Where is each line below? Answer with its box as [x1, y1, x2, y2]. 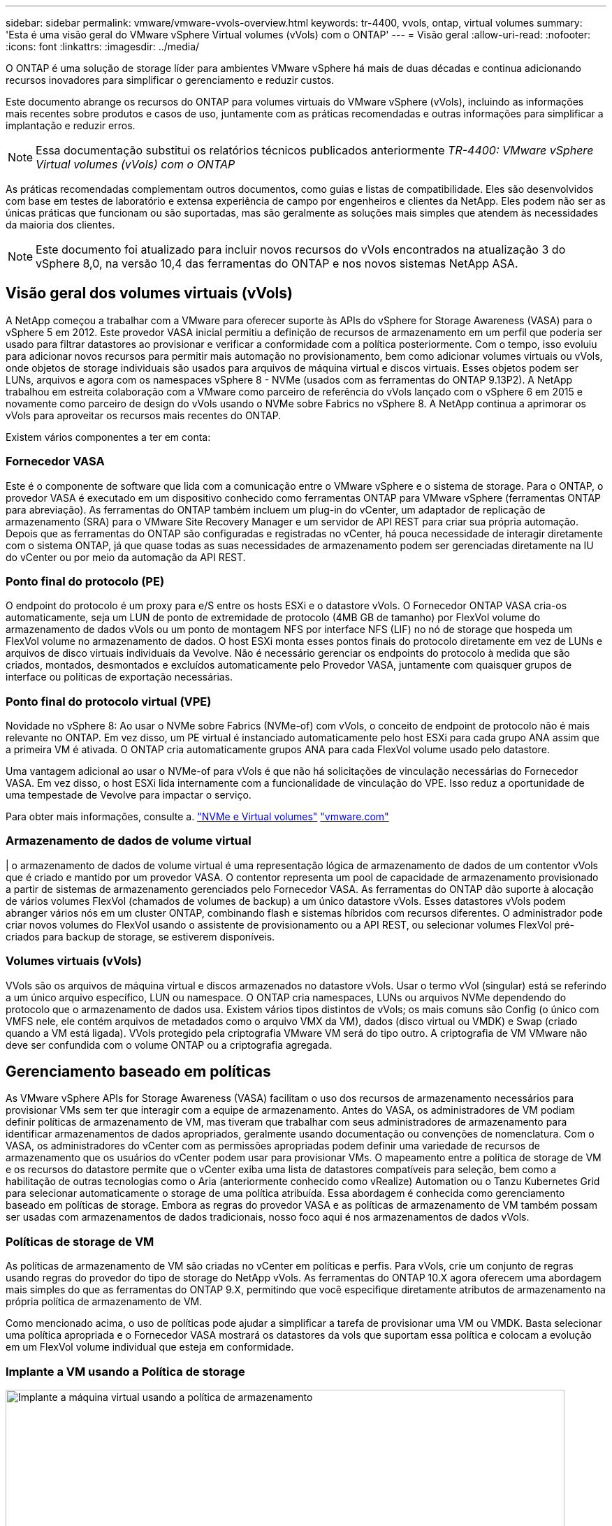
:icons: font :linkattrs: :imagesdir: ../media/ [6, 41, 200, 52]
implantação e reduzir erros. [6, 119, 136, 131]
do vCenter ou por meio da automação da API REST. [6, 551, 246, 563]
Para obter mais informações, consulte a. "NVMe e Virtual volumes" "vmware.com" [6, 811, 389, 823]
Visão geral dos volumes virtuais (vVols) [6, 284, 293, 303]
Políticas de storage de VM [6, 1234, 154, 1249]
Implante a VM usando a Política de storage [6, 1364, 245, 1379]
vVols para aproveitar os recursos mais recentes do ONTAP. [6, 409, 282, 421]
